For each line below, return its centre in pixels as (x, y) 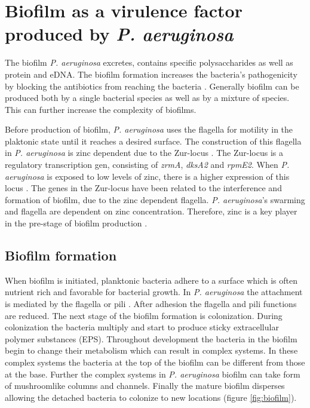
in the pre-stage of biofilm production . (76, 223)
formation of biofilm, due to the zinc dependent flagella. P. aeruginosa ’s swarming (155, 199)
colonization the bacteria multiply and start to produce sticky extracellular (142, 327)
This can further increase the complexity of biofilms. (101, 109)
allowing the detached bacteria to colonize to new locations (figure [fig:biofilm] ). (151, 397)
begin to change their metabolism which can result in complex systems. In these (151, 350)
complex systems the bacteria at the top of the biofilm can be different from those (155, 362)
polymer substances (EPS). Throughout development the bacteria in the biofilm (151, 338)
